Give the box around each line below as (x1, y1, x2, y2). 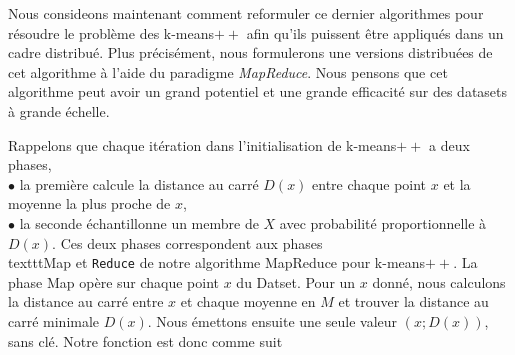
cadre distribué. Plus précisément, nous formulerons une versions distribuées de (8, 42, 493, 63)
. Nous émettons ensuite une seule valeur (147, 310, 398, 331)
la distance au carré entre (8, 291, 164, 312)
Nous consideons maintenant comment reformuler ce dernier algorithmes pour (8, 3, 484, 23)
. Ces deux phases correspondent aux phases (52, 232, 323, 253)
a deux (428, 134, 470, 155)
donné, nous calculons (372, 271, 506, 292)
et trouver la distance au (338, 291, 489, 312)
